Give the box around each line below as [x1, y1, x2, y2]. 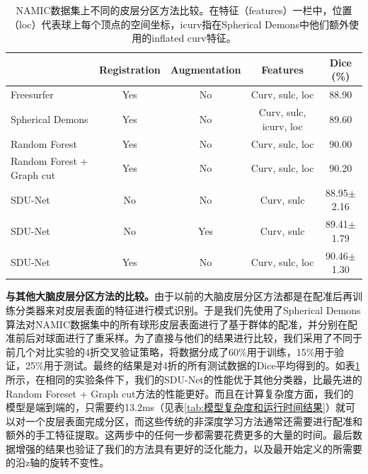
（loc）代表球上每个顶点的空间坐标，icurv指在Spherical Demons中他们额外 [9, 16, 349, 31]
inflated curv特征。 [151, 30, 236, 45]
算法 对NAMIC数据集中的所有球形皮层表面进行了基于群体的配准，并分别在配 [6, 316, 357, 331]
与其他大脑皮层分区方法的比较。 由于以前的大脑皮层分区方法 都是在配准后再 [6, 289, 352, 304]
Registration [98, 62, 161, 76]
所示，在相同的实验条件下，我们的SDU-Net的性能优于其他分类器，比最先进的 [6, 371, 362, 386]
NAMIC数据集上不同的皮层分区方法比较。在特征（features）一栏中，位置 [16, 3, 352, 17]
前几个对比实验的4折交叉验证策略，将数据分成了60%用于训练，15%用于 [6, 344, 335, 359]
